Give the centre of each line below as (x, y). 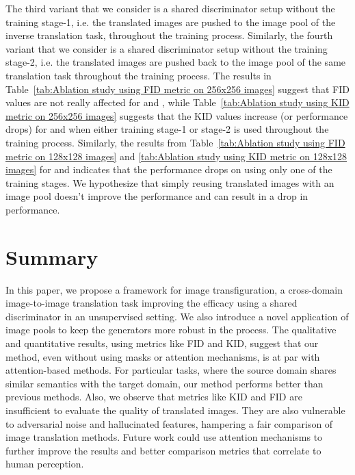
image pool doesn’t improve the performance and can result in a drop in (157, 196)
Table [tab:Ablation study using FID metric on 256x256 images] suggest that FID (177, 89)
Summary (52, 256)
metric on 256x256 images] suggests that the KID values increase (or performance (177, 115)
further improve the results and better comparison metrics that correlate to (163, 450)
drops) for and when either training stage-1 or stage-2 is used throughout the (167, 129)
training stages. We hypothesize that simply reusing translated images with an (170, 182)
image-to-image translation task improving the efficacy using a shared (152, 303)
